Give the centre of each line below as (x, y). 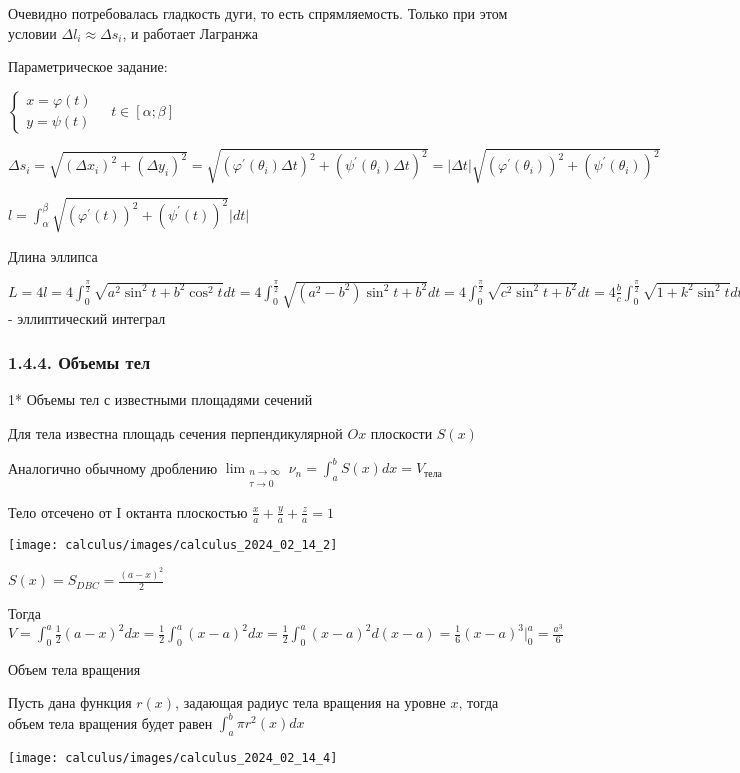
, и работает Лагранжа (190, 32)
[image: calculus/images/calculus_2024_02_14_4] (173, 758)
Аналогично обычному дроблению (113, 467)
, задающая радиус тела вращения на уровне (310, 702)
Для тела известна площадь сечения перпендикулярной (175, 433)
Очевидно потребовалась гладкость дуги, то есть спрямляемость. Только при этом (258, 13)
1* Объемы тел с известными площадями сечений (160, 399)
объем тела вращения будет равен (110, 722)
